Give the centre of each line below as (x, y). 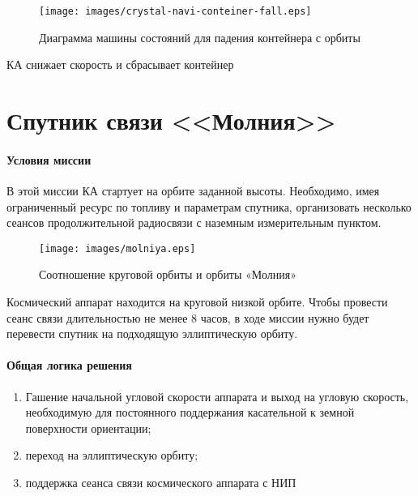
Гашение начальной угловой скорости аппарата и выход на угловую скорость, (217, 396)
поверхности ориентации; (88, 428)
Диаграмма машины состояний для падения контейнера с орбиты (200, 37)
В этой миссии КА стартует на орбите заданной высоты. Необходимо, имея (193, 191)
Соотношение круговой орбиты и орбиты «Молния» (168, 274)
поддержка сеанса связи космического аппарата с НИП (161, 482)
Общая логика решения (69, 365)
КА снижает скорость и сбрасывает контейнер (120, 64)
